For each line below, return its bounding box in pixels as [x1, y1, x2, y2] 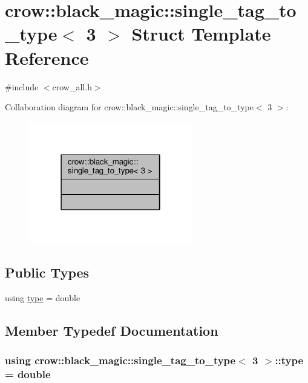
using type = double [5, 291, 80, 304]
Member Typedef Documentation [5, 321, 218, 339]
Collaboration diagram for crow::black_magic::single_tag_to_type [5, 101, 254, 113]
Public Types [5, 262, 90, 281]
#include [5, 80, 39, 93]
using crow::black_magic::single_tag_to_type [5, 353, 236, 368]
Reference [5, 45, 89, 70]
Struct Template [131, 21, 271, 46]
